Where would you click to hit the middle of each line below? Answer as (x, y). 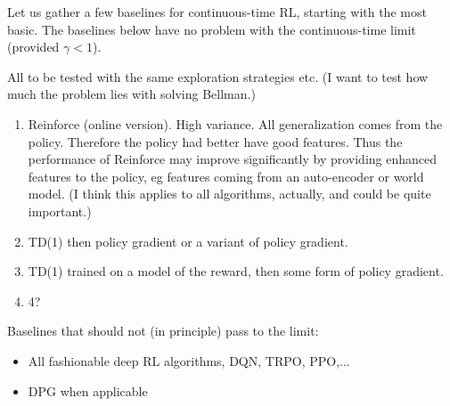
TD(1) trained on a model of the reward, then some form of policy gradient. (236, 271)
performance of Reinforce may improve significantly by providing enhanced (233, 159)
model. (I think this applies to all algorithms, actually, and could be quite (229, 194)
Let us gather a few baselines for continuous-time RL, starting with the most (217, 12)
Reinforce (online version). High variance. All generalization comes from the (235, 123)
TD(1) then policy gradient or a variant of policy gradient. (188, 241)
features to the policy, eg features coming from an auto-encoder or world (226, 176)
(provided (33, 47)
